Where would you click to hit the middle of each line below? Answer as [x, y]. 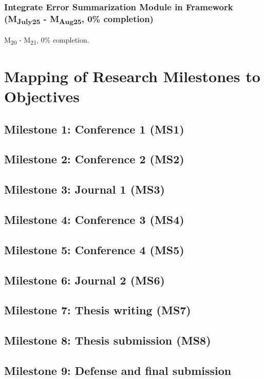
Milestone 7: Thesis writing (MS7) [98, 310]
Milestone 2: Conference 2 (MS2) [94, 159]
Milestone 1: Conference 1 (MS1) [94, 129]
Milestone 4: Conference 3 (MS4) [94, 220]
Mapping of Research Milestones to [132, 76]
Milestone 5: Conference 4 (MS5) [94, 249]
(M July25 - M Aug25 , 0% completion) [79, 19]
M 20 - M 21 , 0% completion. [47, 40]
